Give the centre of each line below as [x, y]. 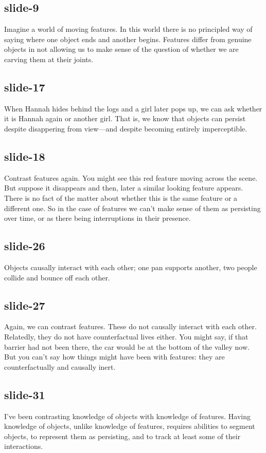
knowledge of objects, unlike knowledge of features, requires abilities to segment [130, 426]
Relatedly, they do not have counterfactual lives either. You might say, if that [126, 336]
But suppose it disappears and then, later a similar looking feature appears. [124, 188]
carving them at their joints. [49, 59]
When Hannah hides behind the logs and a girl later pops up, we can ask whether [133, 108]
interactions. [24, 446]
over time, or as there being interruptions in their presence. [97, 218]
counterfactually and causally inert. [60, 366]
